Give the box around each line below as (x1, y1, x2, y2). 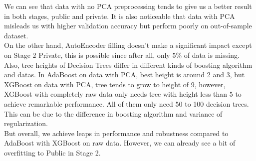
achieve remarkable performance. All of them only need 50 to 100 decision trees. (4, 98, 249, 109)
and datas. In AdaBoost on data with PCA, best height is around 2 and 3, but (4, 69, 245, 80)
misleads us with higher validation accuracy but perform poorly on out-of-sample (4, 20, 252, 31)
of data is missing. (184, 49, 240, 60)
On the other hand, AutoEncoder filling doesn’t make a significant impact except (4, 40, 252, 50)
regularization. (4, 118, 48, 129)
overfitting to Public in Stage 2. (4, 147, 101, 158)
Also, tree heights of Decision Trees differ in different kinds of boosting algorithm (4, 59, 253, 70)
